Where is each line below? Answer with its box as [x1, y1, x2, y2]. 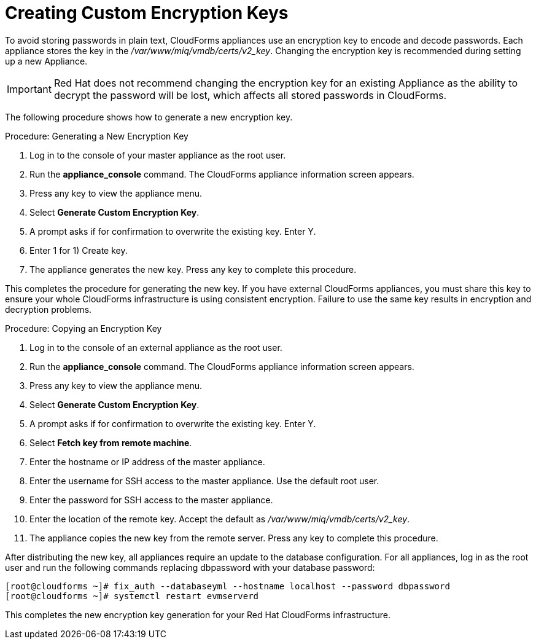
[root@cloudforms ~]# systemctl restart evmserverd [5, 591, 259, 601]
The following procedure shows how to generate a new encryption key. [5, 111, 293, 122]
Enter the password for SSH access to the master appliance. [29, 494, 273, 505]
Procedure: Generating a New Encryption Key [5, 130, 188, 141]
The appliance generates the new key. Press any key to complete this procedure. [29, 264, 357, 275]
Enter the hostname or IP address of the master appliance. [29, 456, 265, 467]
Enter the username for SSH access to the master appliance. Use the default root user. [29, 475, 379, 486]
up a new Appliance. [5, 55, 88, 66]
